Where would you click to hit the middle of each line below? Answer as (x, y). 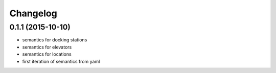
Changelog (33, 13)
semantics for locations (47, 54)
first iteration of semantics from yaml (61, 61)
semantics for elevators (47, 47)
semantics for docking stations (55, 40)
